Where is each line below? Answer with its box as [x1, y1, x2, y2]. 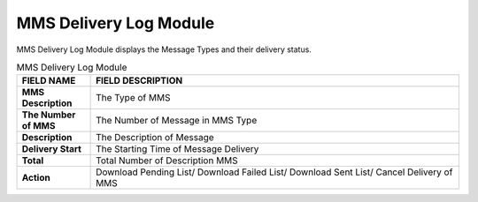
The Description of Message [96, 131, 214, 144]
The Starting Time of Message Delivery [96, 143, 259, 155]
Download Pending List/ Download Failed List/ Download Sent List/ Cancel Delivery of [96, 166, 453, 178]
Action [21, 172, 50, 184]
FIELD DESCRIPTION [96, 75, 183, 87]
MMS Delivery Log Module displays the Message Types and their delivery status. [16, 44, 312, 55]
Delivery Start [21, 143, 81, 155]
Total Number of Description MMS [96, 154, 238, 167]
